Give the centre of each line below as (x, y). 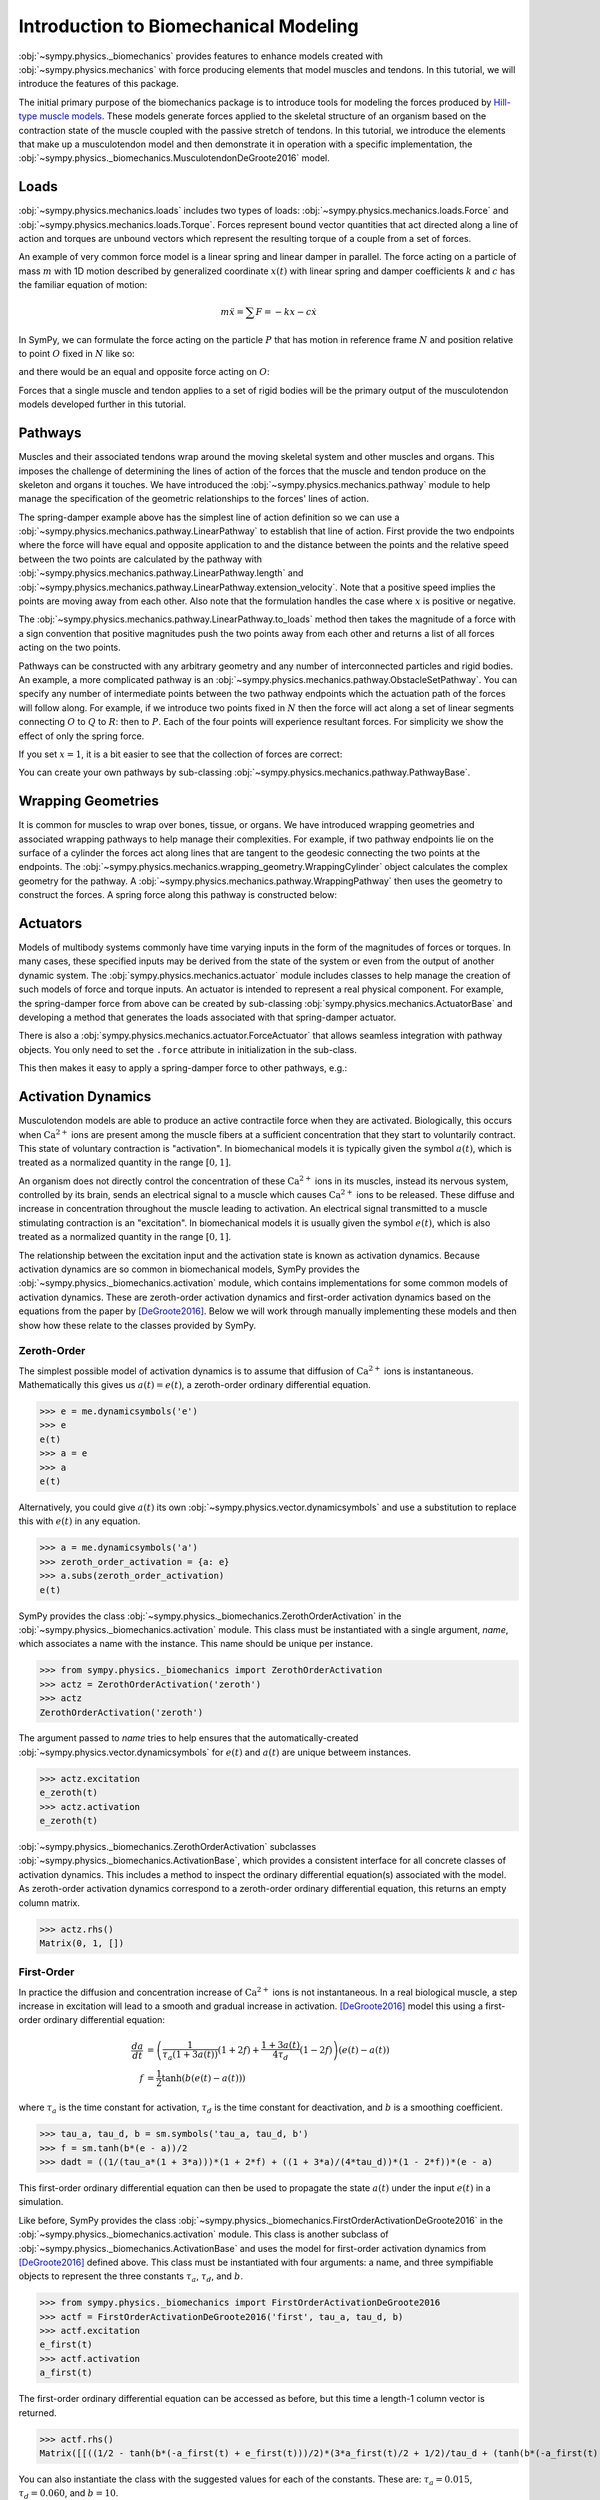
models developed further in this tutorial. (102, 404)
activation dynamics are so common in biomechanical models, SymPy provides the (189, 1269)
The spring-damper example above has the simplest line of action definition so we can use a (209, 517)
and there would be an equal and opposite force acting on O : (144, 372)
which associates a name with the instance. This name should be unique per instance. (196, 1644)
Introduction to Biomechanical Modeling (188, 26)
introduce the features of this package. (98, 84)
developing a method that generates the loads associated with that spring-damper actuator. (207, 1017)
